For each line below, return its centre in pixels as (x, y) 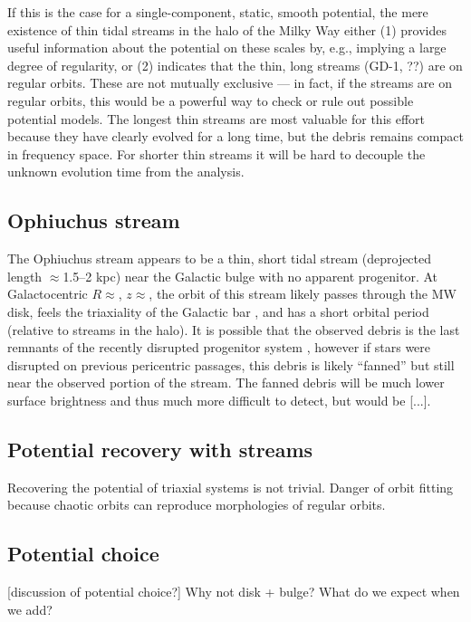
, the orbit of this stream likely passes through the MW (303, 294)
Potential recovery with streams (160, 449)
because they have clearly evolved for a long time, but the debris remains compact (235, 136)
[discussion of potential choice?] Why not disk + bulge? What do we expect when (234, 592)
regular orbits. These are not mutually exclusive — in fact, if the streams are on (230, 83)
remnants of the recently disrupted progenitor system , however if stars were (219, 347)
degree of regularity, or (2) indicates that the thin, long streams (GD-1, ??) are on (235, 65)
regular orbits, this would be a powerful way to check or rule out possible (211, 100)
